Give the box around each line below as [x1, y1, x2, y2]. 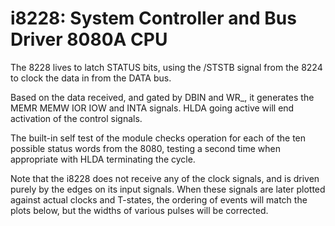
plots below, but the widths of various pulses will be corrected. [10, 204, 269, 216]
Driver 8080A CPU [10, 28, 168, 51]
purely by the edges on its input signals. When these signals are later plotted [10, 183, 326, 195]
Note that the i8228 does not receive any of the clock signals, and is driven [10, 172, 320, 184]
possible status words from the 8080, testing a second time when [10, 142, 281, 154]
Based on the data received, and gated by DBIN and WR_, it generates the [10, 91, 315, 103]
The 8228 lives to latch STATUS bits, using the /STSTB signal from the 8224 [10, 61, 323, 73]
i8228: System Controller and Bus [10, 7, 297, 30]
